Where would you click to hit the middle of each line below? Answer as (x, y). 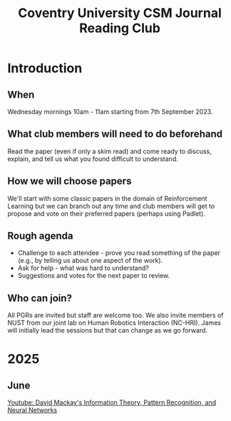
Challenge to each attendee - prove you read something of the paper (119, 253)
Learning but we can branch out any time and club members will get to (111, 206)
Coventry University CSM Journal (120, 13)
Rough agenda (40, 236)
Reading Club (120, 28)
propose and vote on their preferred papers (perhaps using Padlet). (106, 213)
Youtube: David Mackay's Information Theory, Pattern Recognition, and (112, 402)
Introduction (45, 68)
